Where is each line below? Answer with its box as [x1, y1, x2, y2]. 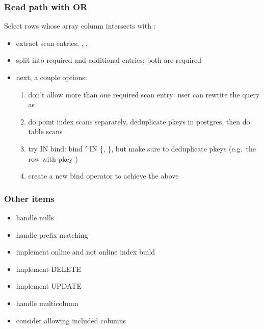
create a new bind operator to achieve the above [28, 170, 179, 181]
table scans [28, 126, 63, 137]
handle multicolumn [16, 297, 78, 308]
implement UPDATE [16, 281, 82, 291]
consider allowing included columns [16, 315, 126, 325]
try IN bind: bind [28, 143, 83, 154]
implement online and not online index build [16, 246, 155, 257]
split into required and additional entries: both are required [16, 55, 202, 65]
